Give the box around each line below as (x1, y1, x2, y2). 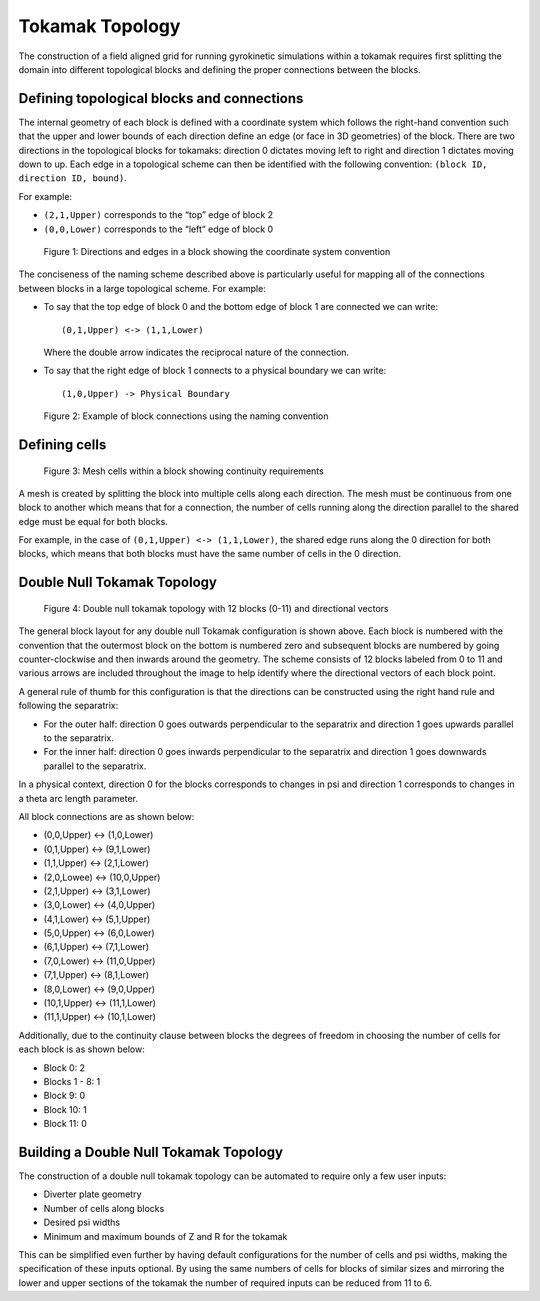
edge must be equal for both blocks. (18, 515, 169, 527)
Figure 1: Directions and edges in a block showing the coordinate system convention (43, 245, 391, 257)
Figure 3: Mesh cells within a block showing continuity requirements (43, 465, 324, 477)
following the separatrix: (18, 700, 119, 712)
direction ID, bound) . (18, 172, 127, 184)
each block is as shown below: (18, 1043, 145, 1055)
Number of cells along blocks (43, 1202, 165, 1214)
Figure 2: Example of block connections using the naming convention (43, 410, 329, 422)
